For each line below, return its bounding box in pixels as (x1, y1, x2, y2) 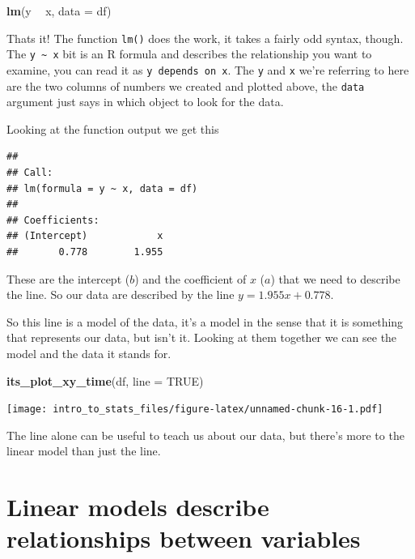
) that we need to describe (270, 270, 400, 287)
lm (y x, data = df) (6, 2, 112, 19)
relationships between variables (6, 522, 361, 555)
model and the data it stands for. (6, 344, 172, 361)
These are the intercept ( (6, 270, 130, 287)
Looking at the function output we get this (6, 120, 219, 137)
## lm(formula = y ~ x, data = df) (6, 182, 198, 194)
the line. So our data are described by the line (6, 286, 235, 303)
